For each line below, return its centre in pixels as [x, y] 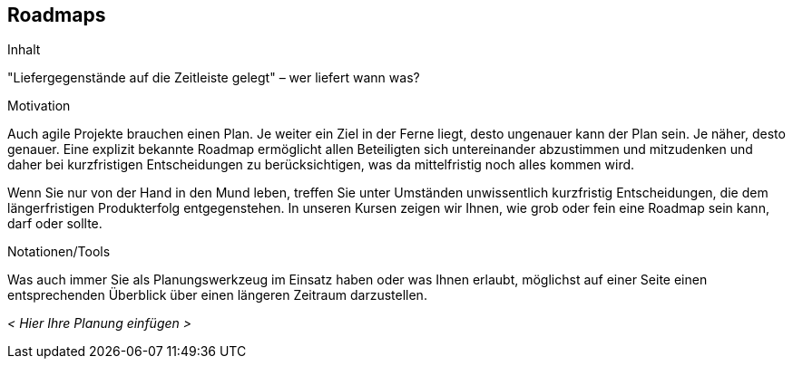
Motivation [39, 106]
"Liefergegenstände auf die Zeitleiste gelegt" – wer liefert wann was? [214, 78]
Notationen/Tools [59, 252]
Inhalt [24, 50]
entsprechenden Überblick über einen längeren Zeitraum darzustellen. [217, 295]
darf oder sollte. [55, 224]
